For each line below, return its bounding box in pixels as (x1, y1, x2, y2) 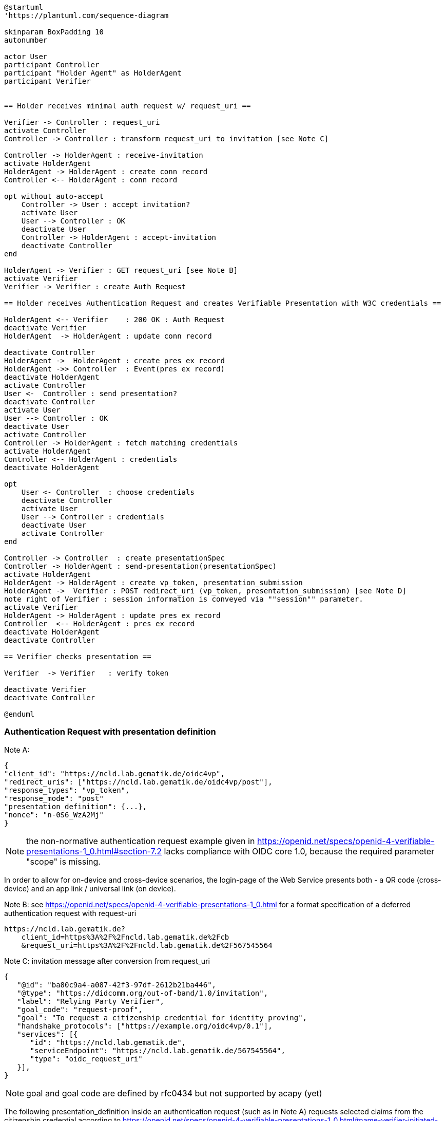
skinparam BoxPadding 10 (4, 28, 104, 36)
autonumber (4, 36, 48, 44)
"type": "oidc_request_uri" (30, 1054, 143, 1063)
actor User (4, 52, 48, 61)
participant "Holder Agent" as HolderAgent (4, 69, 182, 77)
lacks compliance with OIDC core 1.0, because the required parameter (164, 846, 435, 856)
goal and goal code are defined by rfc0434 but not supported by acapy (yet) (26, 1088, 322, 1098)
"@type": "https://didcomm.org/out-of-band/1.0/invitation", (17, 988, 268, 997)
